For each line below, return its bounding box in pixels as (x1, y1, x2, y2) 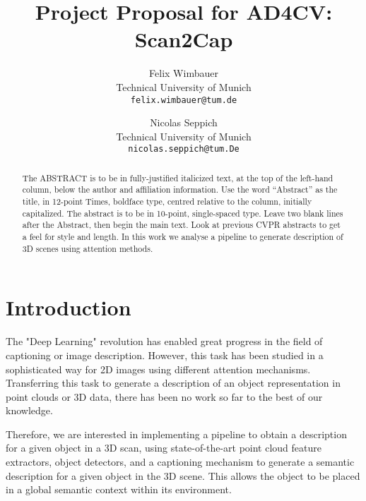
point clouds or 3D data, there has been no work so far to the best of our (6, 389, 323, 404)
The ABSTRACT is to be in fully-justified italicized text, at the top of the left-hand (22, 171, 333, 183)
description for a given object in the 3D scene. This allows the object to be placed (6, 468, 360, 483)
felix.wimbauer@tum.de (130, 95, 237, 105)
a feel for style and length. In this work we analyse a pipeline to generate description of (22, 231, 343, 243)
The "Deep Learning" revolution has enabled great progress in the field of (6, 334, 323, 349)
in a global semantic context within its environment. (6, 482, 232, 497)
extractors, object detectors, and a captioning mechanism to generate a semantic (6, 454, 355, 469)
